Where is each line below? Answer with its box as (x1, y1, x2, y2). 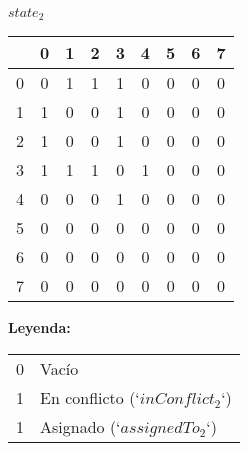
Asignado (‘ (40, 415, 121, 439)
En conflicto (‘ (40, 386, 140, 410)
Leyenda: (8, 317, 71, 338)
